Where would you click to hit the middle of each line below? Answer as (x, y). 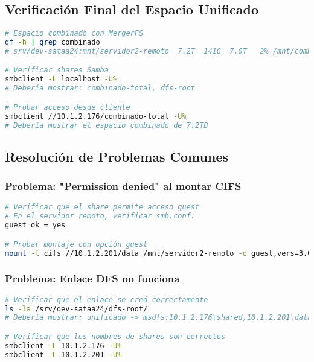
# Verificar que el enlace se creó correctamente (107, 300)
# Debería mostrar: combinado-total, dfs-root (100, 88)
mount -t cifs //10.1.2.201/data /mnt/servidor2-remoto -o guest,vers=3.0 (159, 253)
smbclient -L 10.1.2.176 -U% (63, 345)
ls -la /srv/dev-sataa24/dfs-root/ (76, 309)
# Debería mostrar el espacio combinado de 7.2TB (107, 125)
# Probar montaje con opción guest (76, 244)
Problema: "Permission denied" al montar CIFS (123, 186)
